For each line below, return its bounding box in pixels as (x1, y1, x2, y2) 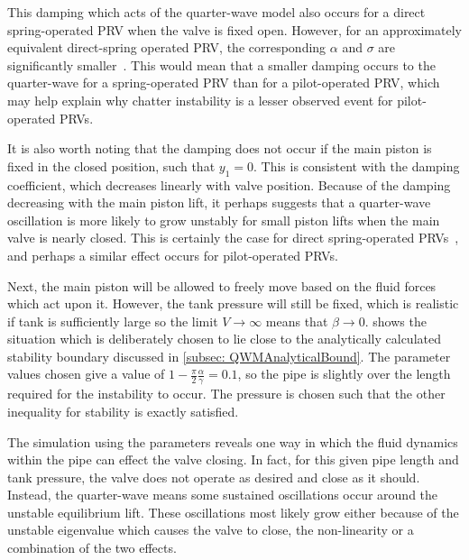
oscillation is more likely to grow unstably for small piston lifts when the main (7, 210, 440, 229)
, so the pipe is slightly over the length (237, 364, 451, 383)
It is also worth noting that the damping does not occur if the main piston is (7, 139, 432, 158)
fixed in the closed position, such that (7, 156, 216, 175)
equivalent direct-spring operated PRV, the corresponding (7, 38, 326, 57)
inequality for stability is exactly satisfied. (7, 401, 239, 420)
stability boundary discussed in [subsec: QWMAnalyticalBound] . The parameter (7, 346, 451, 365)
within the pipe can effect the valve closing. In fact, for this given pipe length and (7, 450, 459, 469)
